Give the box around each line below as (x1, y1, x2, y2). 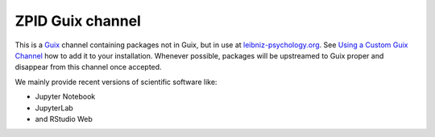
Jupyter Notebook (35, 92, 96, 102)
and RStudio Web (35, 114, 93, 123)
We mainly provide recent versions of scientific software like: (14, 77, 217, 87)
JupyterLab (35, 103, 74, 112)
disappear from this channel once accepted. (14, 62, 162, 72)
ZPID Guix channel (14, 12, 141, 30)
